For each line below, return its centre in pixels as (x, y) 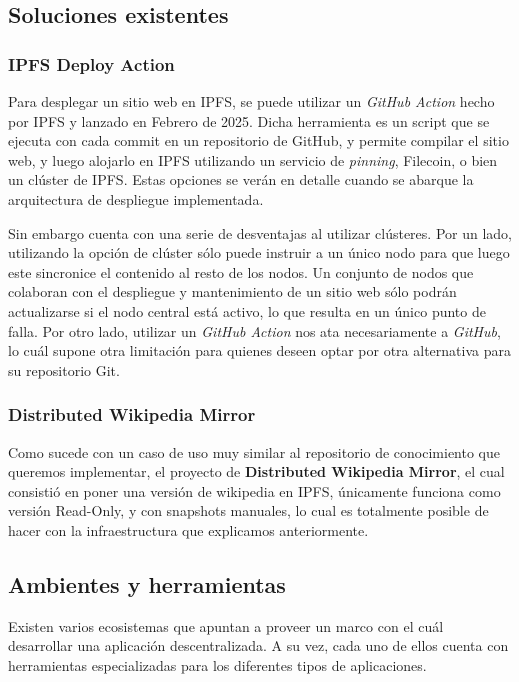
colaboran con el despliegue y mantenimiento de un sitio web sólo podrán (232, 291)
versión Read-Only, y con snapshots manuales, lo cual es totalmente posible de (248, 510)
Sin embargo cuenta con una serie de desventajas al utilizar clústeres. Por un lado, (260, 232)
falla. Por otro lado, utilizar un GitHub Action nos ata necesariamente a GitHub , (254, 330)
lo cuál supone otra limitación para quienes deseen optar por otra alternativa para (259, 350)
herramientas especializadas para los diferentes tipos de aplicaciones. (217, 664)
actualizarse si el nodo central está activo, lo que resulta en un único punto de (247, 310)
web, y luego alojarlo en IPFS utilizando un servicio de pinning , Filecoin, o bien (253, 159)
